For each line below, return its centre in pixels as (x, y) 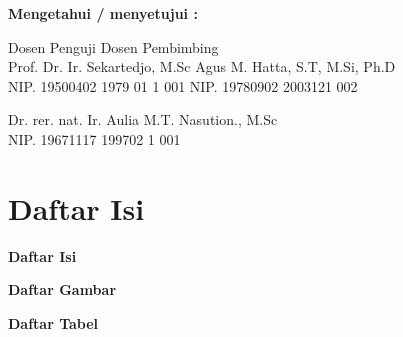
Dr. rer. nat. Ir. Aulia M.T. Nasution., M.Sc (143, 119)
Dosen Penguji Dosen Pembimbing (113, 46)
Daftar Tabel (53, 322)
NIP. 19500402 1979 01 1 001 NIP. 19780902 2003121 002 (183, 85)
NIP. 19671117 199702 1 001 (94, 138)
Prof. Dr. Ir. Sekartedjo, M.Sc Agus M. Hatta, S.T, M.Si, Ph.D (202, 66)
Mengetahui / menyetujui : (103, 13)
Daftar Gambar (62, 289)
